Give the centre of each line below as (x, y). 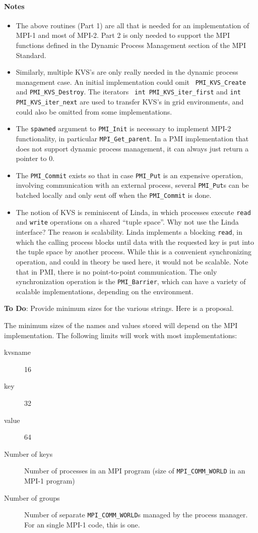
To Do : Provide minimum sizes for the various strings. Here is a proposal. (119, 308)
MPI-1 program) (50, 480)
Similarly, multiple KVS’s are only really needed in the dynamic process (127, 72)
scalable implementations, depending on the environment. (105, 291)
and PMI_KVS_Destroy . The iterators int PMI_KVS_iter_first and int (128, 92)
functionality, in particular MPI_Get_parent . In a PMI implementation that (132, 138)
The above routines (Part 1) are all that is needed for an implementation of (133, 25)
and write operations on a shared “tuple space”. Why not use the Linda (127, 222)
